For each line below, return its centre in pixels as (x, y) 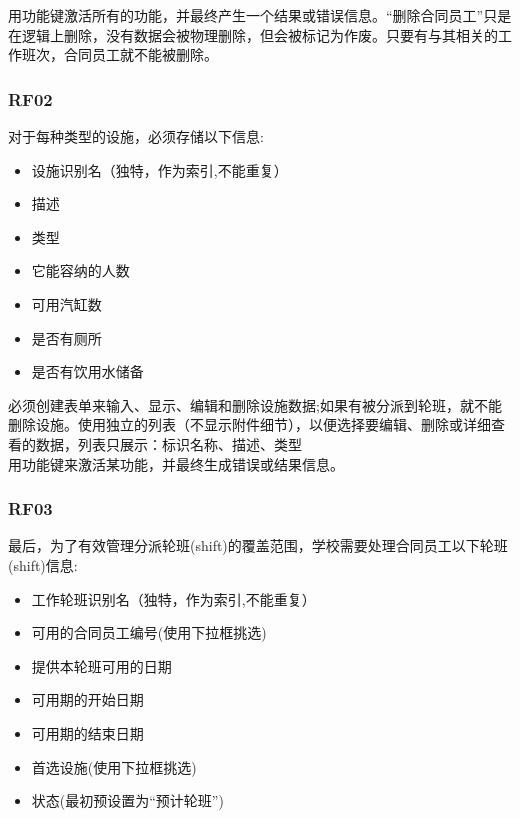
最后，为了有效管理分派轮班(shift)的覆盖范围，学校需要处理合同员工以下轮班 (258, 545)
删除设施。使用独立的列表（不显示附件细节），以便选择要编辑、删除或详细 (249, 424)
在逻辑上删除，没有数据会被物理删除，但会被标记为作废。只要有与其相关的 (253, 34)
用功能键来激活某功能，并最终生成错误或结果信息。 (176, 463)
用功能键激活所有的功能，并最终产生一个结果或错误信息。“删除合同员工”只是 (260, 15)
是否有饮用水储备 (87, 371)
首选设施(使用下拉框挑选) (114, 766)
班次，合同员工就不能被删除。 (119, 54)
